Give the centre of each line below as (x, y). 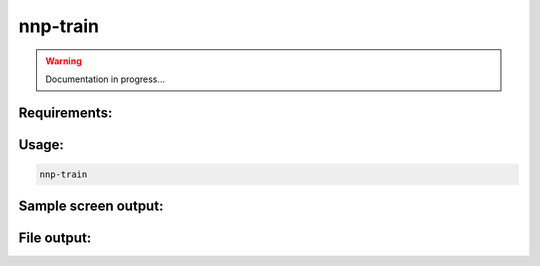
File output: (55, 238)
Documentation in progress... (105, 79)
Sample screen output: (91, 206)
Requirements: (65, 112)
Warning (63, 61)
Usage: (41, 144)
